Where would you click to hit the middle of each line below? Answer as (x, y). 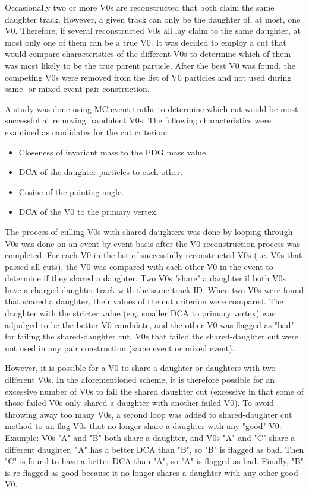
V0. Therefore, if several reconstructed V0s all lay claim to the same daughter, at (153, 31)
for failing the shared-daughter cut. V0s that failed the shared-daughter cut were (152, 336)
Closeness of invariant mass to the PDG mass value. (113, 152)
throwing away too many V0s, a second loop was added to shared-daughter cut (149, 414)
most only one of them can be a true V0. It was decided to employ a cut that (146, 42)
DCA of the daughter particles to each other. (101, 172)
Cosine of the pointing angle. (71, 191)
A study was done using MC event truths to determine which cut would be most (152, 108)
